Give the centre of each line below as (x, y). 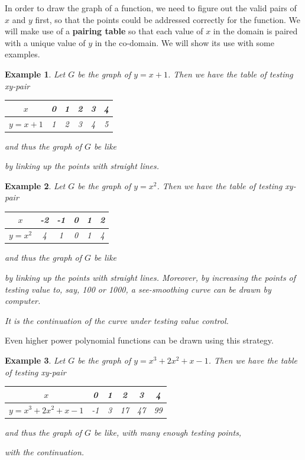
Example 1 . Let (35, 74)
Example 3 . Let (35, 360)
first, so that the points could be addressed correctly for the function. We (168, 19)
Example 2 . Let (35, 185)
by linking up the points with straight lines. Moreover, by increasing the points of (150, 277)
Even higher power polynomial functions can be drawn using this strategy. (139, 340)
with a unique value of (45, 42)
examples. (22, 54)
